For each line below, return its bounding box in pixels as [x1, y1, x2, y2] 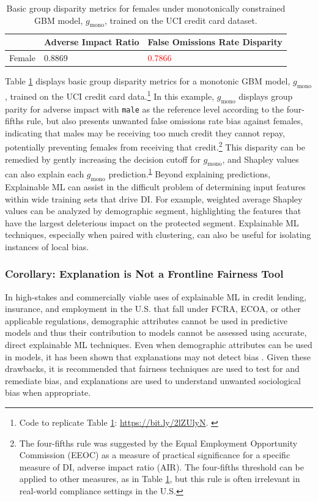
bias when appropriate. [5, 386, 91, 399]
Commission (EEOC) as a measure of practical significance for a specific [19, 448, 290, 461]
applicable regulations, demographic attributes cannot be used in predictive [5, 314, 288, 327]
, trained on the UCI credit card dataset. [104, 13, 257, 26]
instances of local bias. [5, 240, 89, 253]
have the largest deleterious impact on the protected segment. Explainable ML [5, 216, 299, 229]
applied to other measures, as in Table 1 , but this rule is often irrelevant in [19, 472, 300, 485]
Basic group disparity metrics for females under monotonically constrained [6, 2, 286, 14]
